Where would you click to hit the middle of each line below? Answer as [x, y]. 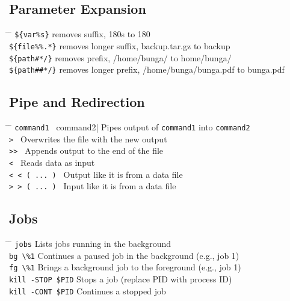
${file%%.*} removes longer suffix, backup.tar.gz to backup [120, 45]
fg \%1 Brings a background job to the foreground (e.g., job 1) [125, 267]
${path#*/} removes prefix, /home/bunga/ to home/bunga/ [120, 57]
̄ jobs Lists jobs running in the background [90, 244]
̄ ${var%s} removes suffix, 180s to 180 [80, 34]
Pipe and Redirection [77, 102]
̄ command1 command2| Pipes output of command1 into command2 [130, 127]
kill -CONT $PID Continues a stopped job [88, 290]
